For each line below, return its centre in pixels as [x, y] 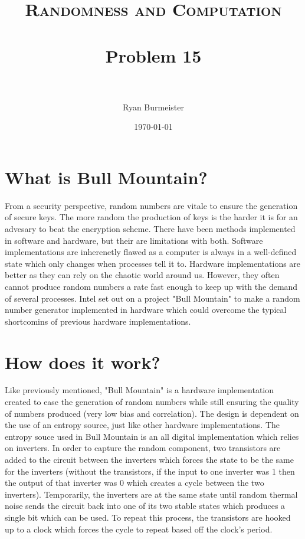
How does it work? [83, 362]
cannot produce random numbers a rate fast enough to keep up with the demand [151, 286]
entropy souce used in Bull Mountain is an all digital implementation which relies [152, 436]
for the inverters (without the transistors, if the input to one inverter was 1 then [150, 471]
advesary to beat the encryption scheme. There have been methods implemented [150, 228]
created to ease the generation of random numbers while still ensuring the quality [152, 402]
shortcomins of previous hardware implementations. [98, 321]
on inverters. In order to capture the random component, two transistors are [143, 448]
